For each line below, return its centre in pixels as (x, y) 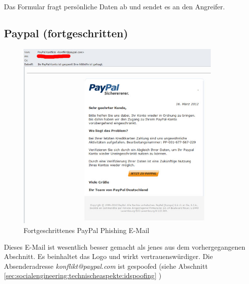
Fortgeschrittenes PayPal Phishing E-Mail (87, 230)
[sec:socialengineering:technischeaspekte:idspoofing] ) (83, 275)
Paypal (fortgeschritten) (66, 33)
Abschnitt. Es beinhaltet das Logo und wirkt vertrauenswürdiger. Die (109, 256)
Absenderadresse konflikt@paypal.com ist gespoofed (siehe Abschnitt (106, 266)
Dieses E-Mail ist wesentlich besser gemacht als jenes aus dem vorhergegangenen (125, 246)
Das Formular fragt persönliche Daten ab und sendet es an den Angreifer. (114, 6)
